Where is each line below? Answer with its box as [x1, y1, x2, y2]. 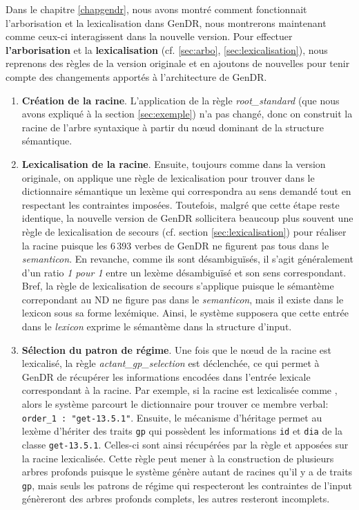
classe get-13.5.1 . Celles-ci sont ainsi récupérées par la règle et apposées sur [21, 437, 349, 451]
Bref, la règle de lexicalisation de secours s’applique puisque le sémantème [21, 278, 334, 293]
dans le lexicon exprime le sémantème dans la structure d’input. [21, 319, 292, 334]
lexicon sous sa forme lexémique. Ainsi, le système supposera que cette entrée [21, 305, 349, 320]
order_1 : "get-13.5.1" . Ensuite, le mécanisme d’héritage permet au [21, 410, 322, 424]
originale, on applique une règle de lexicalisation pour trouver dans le [21, 170, 315, 185]
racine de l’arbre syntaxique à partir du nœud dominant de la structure [21, 120, 324, 134]
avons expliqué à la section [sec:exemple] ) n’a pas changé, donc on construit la [21, 106, 353, 121]
